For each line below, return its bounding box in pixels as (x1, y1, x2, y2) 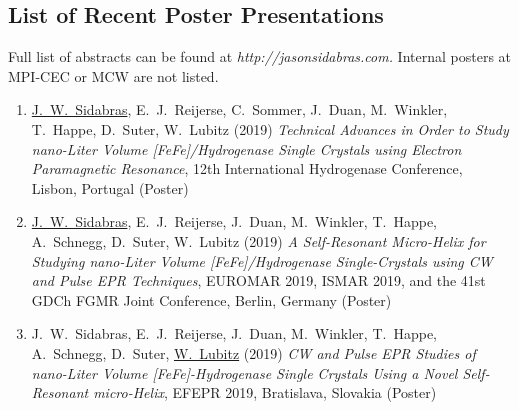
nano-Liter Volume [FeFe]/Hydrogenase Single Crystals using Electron (31, 138, 462, 159)
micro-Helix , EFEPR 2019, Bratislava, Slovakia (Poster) (93, 382, 437, 403)
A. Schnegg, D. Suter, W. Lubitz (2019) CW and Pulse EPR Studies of (31, 342, 476, 363)
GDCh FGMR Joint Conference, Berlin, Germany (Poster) (31, 289, 392, 310)
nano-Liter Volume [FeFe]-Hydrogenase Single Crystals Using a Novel (31, 362, 458, 383)
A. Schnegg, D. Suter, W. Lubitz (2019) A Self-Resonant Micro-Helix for (31, 230, 486, 251)
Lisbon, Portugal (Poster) (31, 177, 189, 198)
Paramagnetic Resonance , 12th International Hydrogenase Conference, (31, 158, 463, 179)
